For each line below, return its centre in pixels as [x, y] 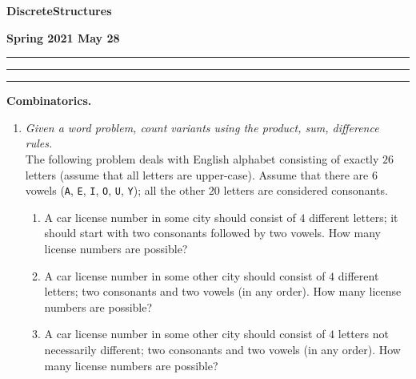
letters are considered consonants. [306, 190]
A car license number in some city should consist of [170, 217]
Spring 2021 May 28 [63, 37]
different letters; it [354, 217]
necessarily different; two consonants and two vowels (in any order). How [222, 349]
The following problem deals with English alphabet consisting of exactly [202, 158]
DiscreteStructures [59, 10]
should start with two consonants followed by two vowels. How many [212, 233]
